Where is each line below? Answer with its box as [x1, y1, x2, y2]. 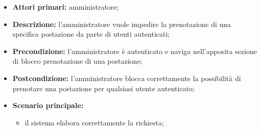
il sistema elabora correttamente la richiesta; [25, 117, 164, 127]
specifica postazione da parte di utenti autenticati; [12, 29, 170, 39]
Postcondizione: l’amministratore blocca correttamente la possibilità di [12, 72, 241, 83]
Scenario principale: [12, 100, 84, 111]
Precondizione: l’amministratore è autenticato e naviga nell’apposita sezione [12, 45, 257, 56]
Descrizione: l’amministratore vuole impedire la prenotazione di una [12, 18, 231, 29]
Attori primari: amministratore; [12, 2, 119, 12]
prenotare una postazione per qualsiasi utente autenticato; [12, 83, 195, 93]
